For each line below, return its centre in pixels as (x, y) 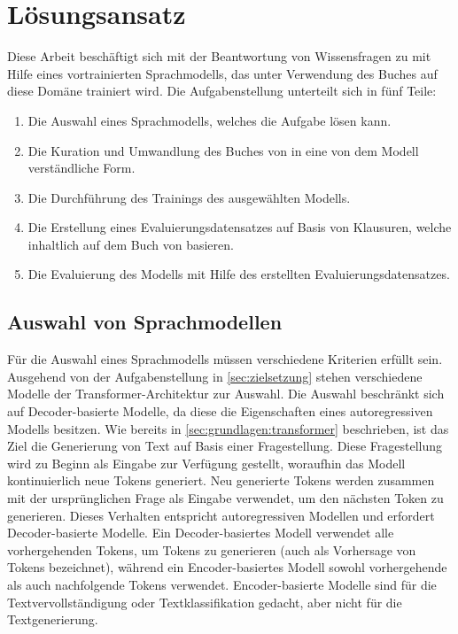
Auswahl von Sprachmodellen (145, 322)
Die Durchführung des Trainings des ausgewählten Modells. (189, 197)
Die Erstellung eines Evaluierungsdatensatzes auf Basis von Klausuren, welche (240, 227)
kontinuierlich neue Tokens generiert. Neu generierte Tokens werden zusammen (221, 480)
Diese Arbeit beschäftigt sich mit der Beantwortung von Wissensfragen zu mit (219, 56)
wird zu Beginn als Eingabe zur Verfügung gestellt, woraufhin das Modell (206, 463)
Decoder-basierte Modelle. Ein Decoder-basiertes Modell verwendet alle (201, 533)
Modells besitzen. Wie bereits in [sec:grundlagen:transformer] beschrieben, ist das (228, 428)
